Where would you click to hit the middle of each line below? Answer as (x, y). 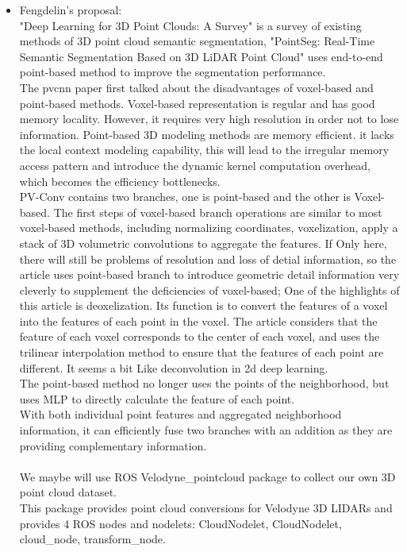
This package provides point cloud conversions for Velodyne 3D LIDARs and (206, 508)
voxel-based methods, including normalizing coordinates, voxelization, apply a (209, 228)
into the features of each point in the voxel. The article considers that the (198, 320)
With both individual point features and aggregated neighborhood (180, 414)
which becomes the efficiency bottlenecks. (120, 181)
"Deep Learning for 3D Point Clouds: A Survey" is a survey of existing (190, 25)
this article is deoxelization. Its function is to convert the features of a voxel (203, 305)
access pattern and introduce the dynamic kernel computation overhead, (195, 165)
